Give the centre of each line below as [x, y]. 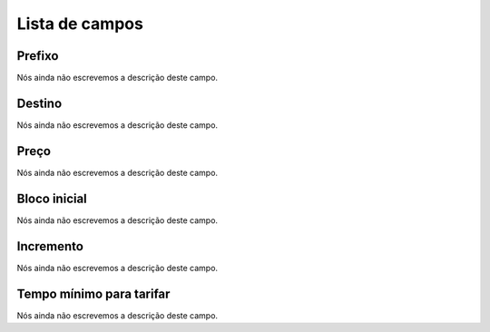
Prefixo [38, 56]
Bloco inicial [52, 198]
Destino [39, 103]
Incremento [50, 246]
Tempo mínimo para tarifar [93, 293]
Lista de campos [80, 24]
